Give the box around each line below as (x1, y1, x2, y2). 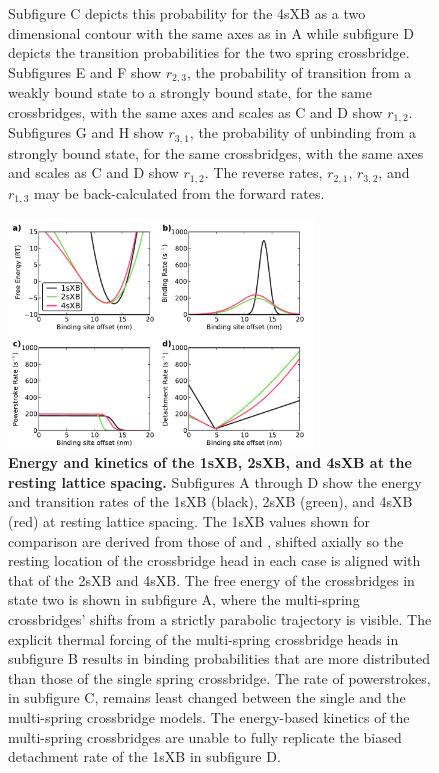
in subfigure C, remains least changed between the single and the (8, 687, 406, 708)
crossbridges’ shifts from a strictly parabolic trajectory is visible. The (8, 608, 432, 629)
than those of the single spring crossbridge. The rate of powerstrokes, (8, 667, 431, 688)
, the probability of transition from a (187, 61, 412, 82)
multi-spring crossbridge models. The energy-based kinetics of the (8, 706, 410, 727)
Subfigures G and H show (8, 122, 164, 143)
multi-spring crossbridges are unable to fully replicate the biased (8, 726, 402, 747)
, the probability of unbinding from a (189, 122, 416, 143)
